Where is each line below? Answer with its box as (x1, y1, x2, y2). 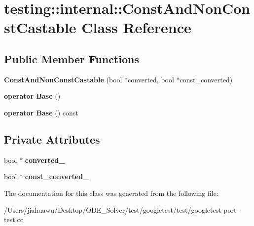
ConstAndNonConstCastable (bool (4, 74, 122, 84)
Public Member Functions (4, 51, 139, 66)
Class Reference (81, 17, 191, 38)
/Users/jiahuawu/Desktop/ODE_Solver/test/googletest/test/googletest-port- (4, 204, 239, 215)
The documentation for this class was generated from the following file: (4, 188, 218, 198)
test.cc (4, 214, 23, 225)
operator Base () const (4, 107, 78, 117)
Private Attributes (4, 131, 100, 147)
